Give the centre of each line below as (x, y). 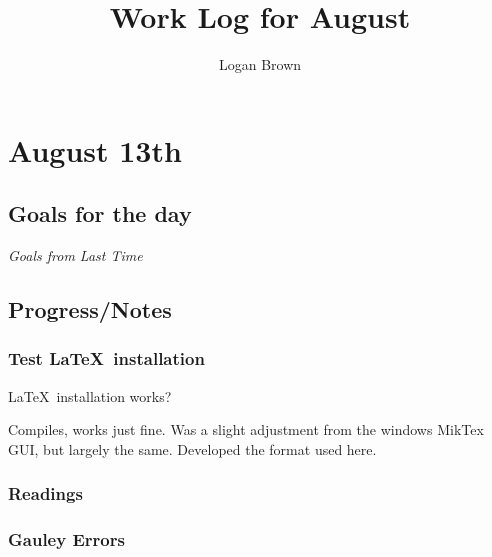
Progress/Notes (90, 309)
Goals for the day (100, 213)
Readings (45, 493)
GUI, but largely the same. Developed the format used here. (192, 448)
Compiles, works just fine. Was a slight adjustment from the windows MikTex (246, 429)
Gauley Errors (66, 539)
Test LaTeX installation (106, 358)
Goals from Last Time (75, 255)
